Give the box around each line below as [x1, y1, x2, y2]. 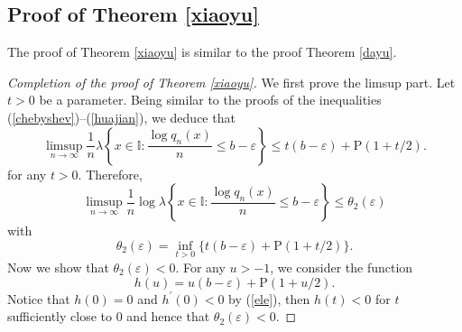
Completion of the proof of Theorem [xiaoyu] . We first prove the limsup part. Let [7, 72, 456, 91]
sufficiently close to [7, 307, 113, 326]
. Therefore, [78, 164, 143, 183]
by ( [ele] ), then [228, 289, 310, 308]
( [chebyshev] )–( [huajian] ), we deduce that [7, 107, 236, 126]
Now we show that [7, 257, 109, 276]
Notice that [7, 289, 70, 308]
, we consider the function [270, 257, 413, 276]
